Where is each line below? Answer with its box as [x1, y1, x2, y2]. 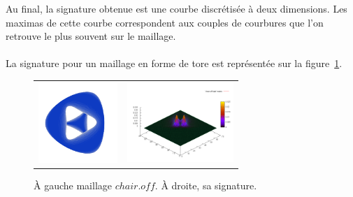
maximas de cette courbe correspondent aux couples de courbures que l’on [6, 15, 324, 29]
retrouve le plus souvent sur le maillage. [6, 29, 176, 43]
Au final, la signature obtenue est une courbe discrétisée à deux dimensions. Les [6, 1, 347, 15]
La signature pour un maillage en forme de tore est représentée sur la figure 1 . [6, 56, 343, 71]
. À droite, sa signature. [154, 177, 257, 192]
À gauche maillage [34, 177, 112, 192]
